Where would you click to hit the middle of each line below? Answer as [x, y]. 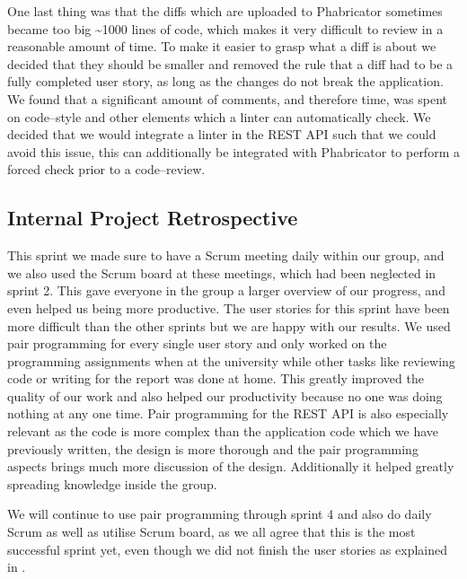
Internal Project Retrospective [153, 218]
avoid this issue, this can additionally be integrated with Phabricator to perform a [233, 151]
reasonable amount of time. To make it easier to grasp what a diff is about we [222, 46]
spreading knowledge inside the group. [112, 483]
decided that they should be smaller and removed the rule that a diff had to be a [230, 63]
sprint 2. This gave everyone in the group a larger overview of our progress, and [226, 290]
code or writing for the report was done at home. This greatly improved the [216, 378]
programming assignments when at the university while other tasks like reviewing [231, 360]
